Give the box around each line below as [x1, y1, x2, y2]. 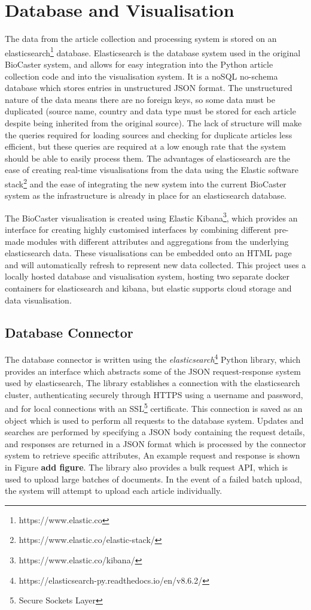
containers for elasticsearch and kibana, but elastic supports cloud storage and [5, 281, 292, 294]
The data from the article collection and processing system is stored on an [5, 32, 277, 45]
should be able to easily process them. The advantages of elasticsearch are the [5, 151, 290, 164]
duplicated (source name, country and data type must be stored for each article [5, 105, 296, 117]
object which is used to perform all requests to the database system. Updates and [5, 414, 304, 426]
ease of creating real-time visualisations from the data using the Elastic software [5, 163, 298, 176]
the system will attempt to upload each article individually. [5, 484, 222, 497]
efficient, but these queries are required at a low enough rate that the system [5, 140, 286, 153]
